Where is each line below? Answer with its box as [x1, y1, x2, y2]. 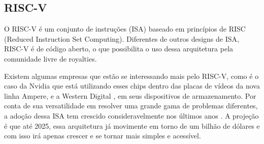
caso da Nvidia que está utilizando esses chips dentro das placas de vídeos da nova [4, 80, 260, 91]
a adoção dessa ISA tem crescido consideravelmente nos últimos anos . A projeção [4, 110, 259, 121]
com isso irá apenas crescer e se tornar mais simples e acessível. [4, 130, 201, 141]
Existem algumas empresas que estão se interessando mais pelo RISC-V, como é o [4, 70, 259, 81]
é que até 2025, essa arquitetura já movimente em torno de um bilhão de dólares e [4, 120, 260, 131]
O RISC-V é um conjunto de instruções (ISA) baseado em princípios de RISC [4, 23, 246, 34]
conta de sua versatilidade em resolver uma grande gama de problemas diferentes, [4, 100, 258, 111]
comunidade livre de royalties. [4, 53, 97, 64]
